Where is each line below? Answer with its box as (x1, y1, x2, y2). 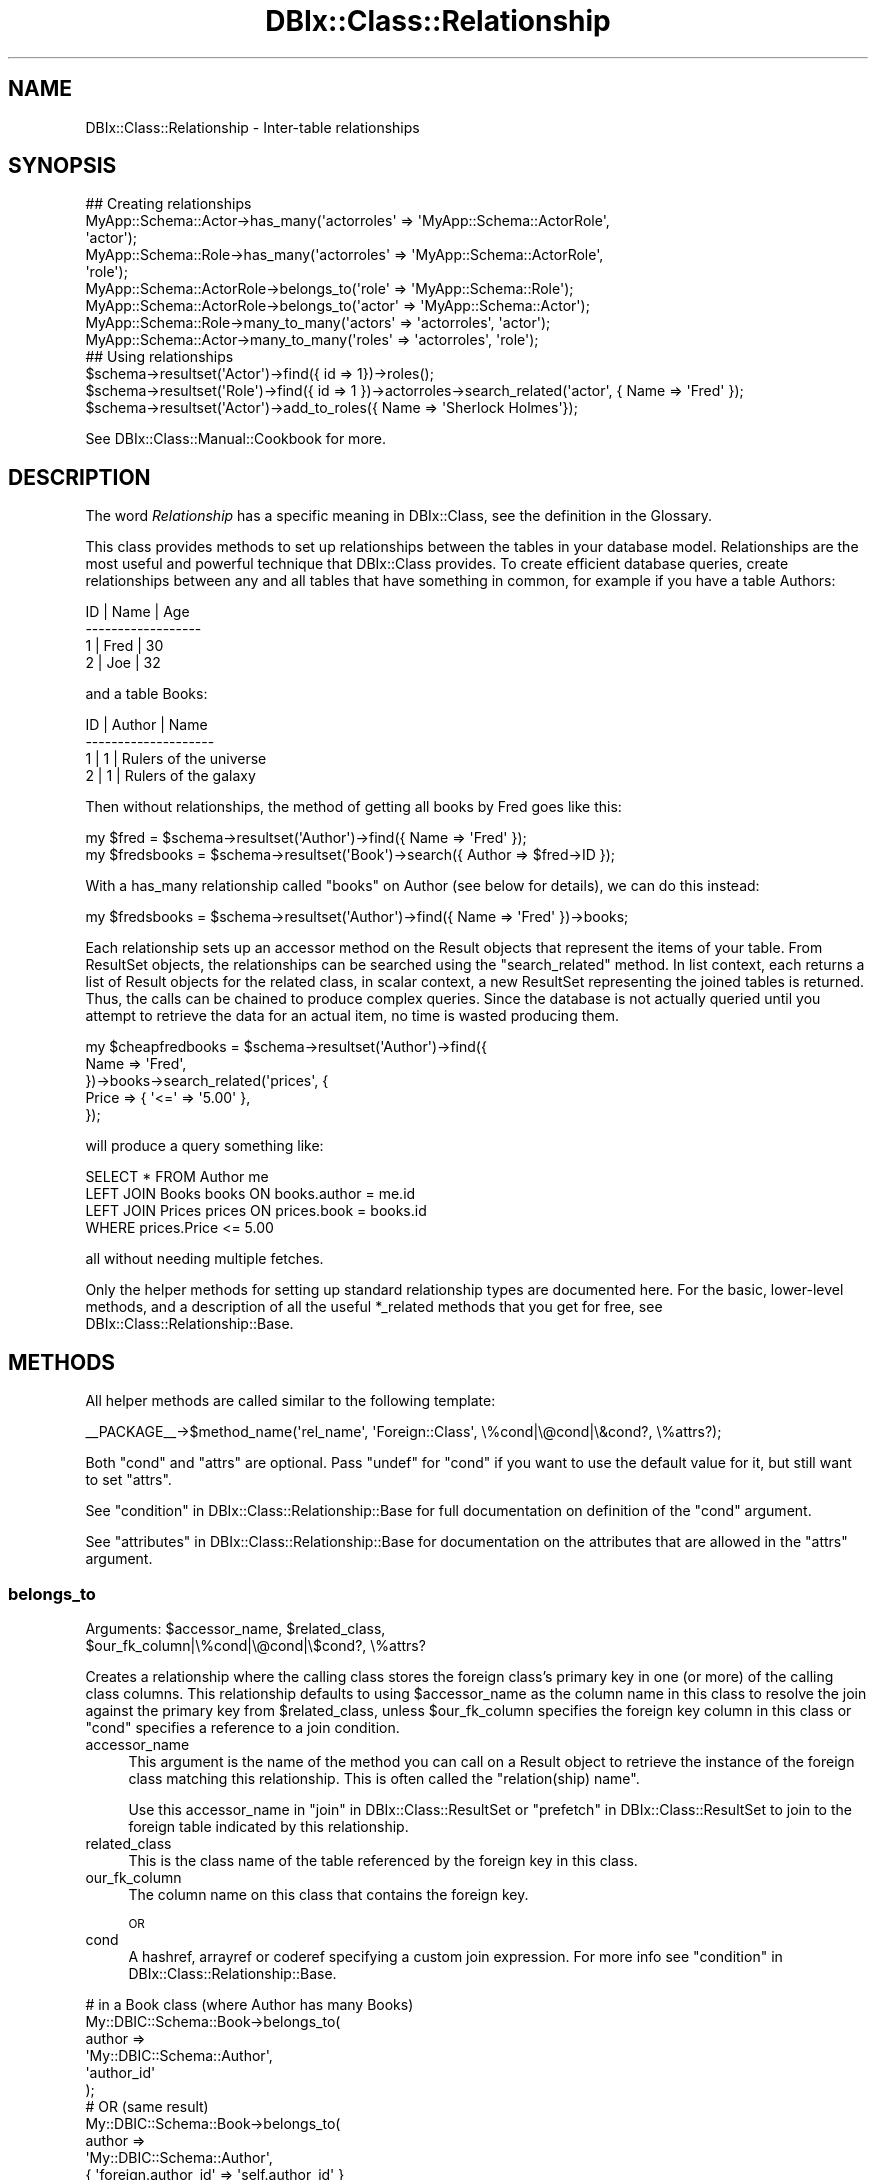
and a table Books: (85, 685, 208, 703)
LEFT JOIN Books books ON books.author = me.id (85, 1185, 416, 1203)
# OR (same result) (85, 2097, 209, 2115)
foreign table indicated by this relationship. (128, 1817, 409, 1835)
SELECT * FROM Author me (85, 1168, 269, 1186)
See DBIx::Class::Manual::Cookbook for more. (85, 430, 387, 448)
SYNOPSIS (8, 153, 117, 179)
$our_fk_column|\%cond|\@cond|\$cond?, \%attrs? (85, 1636, 426, 1654)
